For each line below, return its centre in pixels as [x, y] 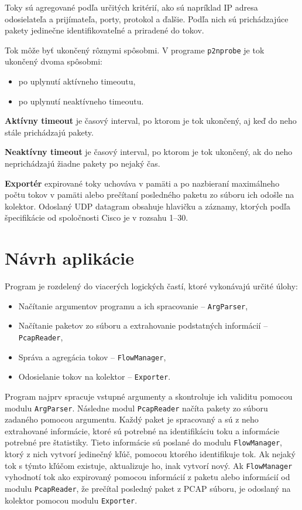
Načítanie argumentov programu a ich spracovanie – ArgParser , [133, 305]
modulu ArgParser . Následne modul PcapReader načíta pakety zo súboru [136, 408]
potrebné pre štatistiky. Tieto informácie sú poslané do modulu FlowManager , [143, 442]
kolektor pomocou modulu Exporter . [71, 500]
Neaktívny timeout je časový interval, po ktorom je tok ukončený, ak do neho [149, 152]
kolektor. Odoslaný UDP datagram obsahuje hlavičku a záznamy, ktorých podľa [147, 206]
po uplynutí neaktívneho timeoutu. [81, 101]
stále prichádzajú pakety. [49, 132]
